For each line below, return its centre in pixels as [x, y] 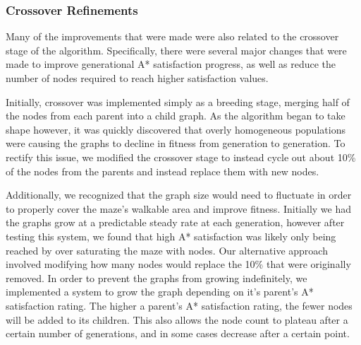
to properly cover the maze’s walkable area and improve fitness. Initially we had [179, 208]
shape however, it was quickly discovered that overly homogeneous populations [176, 129]
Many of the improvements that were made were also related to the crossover [172, 36]
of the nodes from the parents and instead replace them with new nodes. [163, 171]
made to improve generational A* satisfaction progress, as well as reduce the [171, 64]
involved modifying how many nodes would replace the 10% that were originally [178, 264]
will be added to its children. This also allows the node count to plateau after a [177, 319]
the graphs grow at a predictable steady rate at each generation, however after [175, 222]
